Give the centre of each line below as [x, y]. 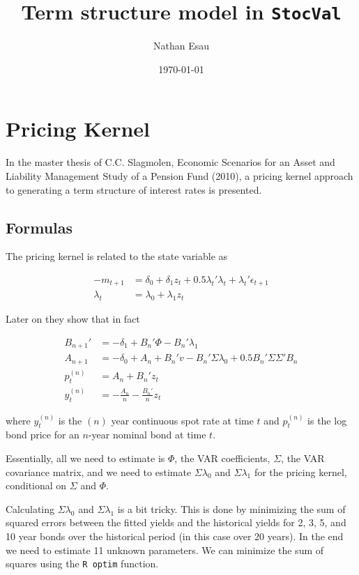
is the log [327, 420]
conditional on [36, 485]
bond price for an [43, 435]
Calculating [30, 508]
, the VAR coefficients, [222, 458]
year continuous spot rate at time [182, 420]
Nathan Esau [181, 46]
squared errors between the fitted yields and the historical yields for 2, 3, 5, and [176, 522]
